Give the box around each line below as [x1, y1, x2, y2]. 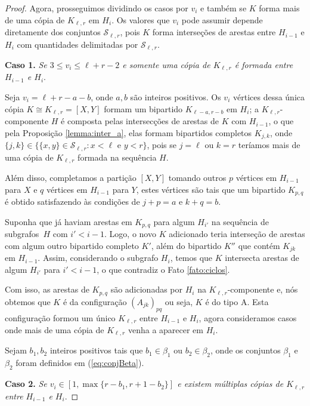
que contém [238, 239, 280, 251]
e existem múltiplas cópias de [177, 377, 284, 390]
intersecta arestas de [225, 251, 299, 264]
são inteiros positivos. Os [130, 91, 221, 103]
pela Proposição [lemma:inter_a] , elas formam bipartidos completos [5, 126, 252, 139]
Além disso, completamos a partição [5, 171, 137, 183]
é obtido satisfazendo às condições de [5, 195, 140, 208]
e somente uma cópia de [122, 58, 210, 70]
